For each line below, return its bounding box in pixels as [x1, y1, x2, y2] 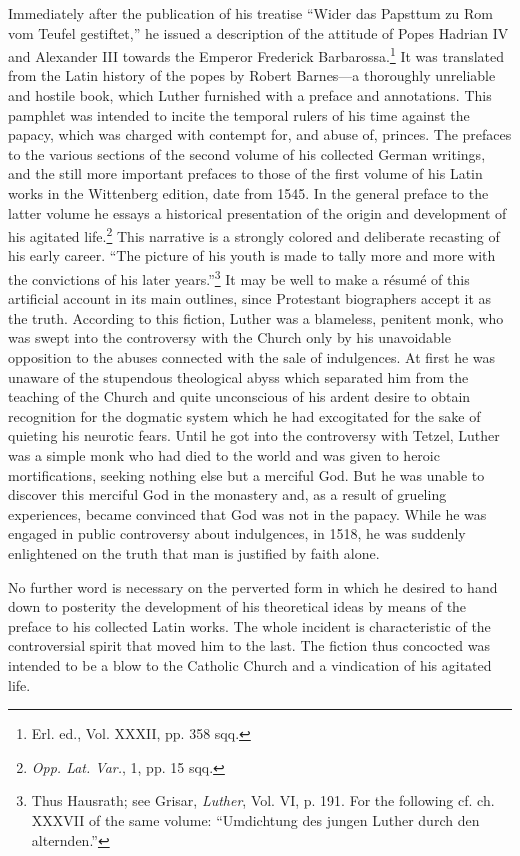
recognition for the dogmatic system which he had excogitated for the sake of [8, 405, 481, 426]
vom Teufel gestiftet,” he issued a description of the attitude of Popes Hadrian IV [8, 22, 509, 43]
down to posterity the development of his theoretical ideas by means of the [8, 596, 467, 617]
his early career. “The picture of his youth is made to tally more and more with [8, 245, 496, 266]
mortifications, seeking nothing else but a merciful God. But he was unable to [8, 464, 485, 485]
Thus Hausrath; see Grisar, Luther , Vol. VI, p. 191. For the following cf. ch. [31, 790, 495, 811]
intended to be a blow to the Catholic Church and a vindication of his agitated [8, 654, 492, 675]
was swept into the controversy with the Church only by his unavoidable [8, 327, 451, 348]
